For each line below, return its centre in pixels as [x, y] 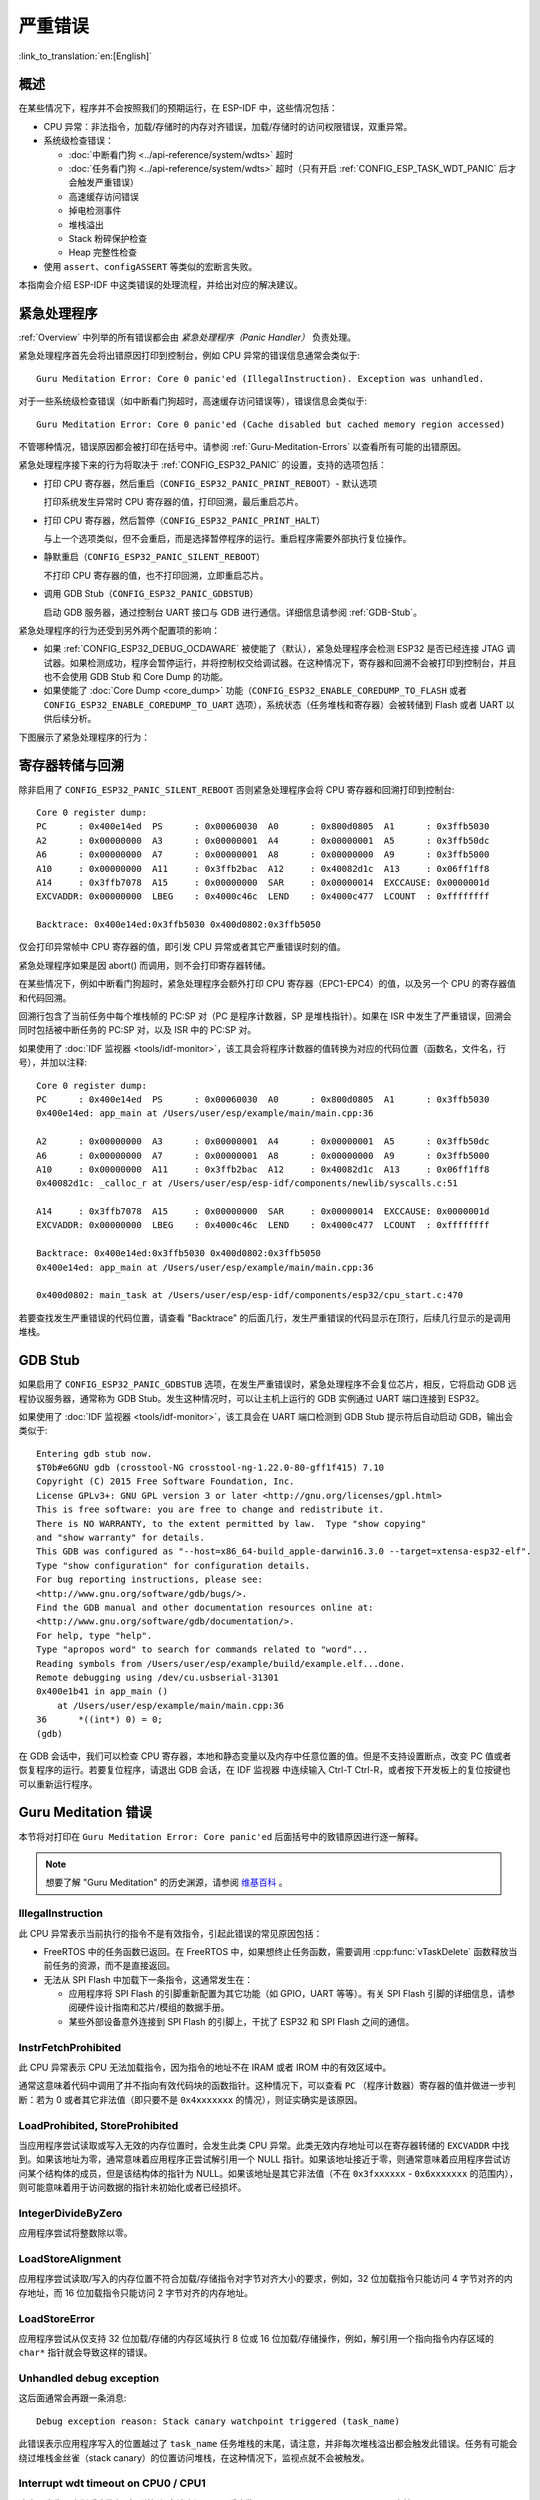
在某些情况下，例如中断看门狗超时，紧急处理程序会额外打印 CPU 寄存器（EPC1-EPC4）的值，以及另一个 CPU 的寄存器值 [267, 984]
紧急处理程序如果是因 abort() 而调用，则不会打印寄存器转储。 [144, 965]
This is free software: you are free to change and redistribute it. [210, 1509]
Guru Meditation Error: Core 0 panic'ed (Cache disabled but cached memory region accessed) [271, 424]
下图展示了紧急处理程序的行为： [84, 737]
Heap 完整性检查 [103, 252]
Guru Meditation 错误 [85, 1812]
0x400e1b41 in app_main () [102, 1691]
